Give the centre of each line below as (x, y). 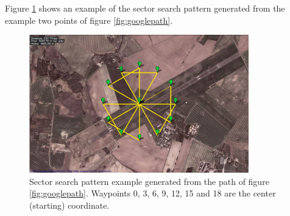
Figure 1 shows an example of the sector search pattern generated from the (145, 8)
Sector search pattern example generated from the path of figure (149, 181)
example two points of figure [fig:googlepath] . (89, 20)
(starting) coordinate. (69, 205)
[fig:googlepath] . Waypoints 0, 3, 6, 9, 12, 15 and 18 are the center (153, 193)
